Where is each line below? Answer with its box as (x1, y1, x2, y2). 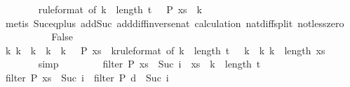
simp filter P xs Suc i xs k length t (38, 56, 261, 71)
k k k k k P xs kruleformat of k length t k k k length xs (5, 42, 325, 57)
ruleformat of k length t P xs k (38, 2, 202, 16)
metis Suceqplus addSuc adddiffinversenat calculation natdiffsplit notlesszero (5, 15, 344, 30)
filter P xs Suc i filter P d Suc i (5, 70, 169, 84)
